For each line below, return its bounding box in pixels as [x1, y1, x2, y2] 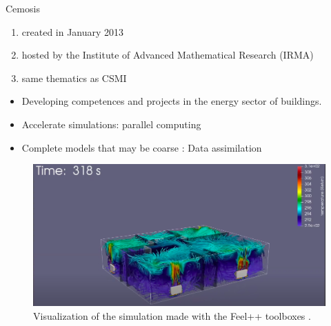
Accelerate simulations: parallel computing [21, 116, 201, 131]
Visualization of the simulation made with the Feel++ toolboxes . [33, 309, 311, 323]
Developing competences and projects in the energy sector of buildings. [21, 94, 322, 108]
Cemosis [6, 1, 40, 15]
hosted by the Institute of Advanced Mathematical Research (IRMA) [21, 48, 314, 62]
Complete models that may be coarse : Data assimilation [21, 140, 262, 154]
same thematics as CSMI [21, 70, 127, 85]
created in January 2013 [21, 24, 124, 39]
